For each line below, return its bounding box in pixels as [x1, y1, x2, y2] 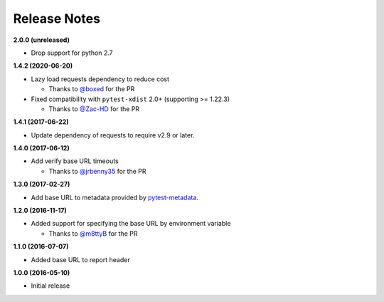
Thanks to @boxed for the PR [48, 85, 135, 93]
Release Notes [13, 11, 101, 26]
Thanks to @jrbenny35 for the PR [48, 167, 146, 175]
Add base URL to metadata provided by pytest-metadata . [31, 193, 199, 202]
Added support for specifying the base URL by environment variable [31, 219, 231, 228]
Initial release [31, 281, 70, 290]
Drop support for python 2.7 [31, 48, 113, 57]
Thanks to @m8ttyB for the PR [48, 229, 138, 238]
